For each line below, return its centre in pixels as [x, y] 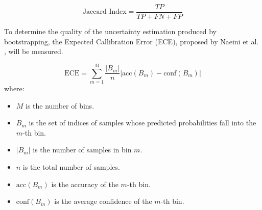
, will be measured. [34, 51]
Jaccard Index [104, 12]
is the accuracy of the [85, 184]
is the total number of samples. [71, 166]
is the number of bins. [60, 105]
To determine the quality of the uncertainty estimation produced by [110, 31]
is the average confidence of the [103, 201]
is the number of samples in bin [82, 150]
